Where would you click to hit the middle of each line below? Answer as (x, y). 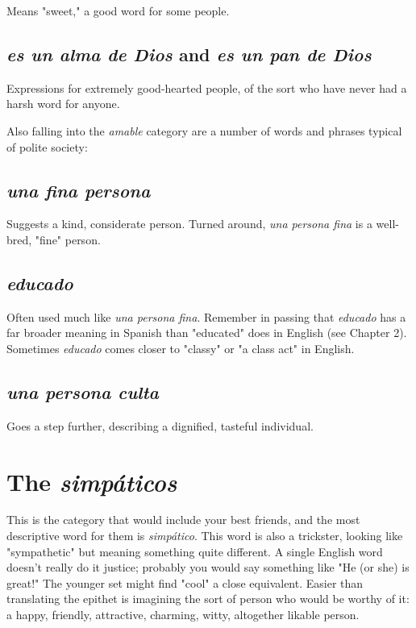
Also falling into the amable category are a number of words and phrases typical (204, 130)
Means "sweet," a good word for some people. (118, 10)
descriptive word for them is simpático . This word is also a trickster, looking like (205, 536)
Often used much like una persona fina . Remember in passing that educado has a (206, 316)
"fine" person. (68, 239)
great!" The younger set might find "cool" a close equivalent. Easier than (185, 582)
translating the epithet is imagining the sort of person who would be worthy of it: (208, 599)
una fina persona (79, 190)
